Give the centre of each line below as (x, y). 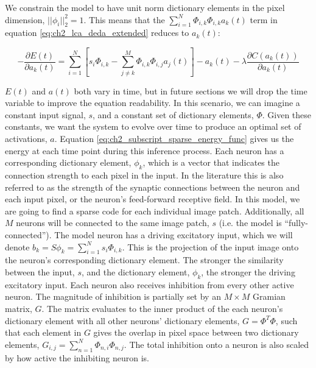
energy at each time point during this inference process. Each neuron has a (145, 150)
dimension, (25, 19)
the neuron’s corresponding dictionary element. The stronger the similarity (144, 260)
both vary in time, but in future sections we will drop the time (191, 90)
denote (17, 246)
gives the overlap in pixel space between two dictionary (196, 332)
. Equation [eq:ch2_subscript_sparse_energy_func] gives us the (174, 139)
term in (264, 19)
